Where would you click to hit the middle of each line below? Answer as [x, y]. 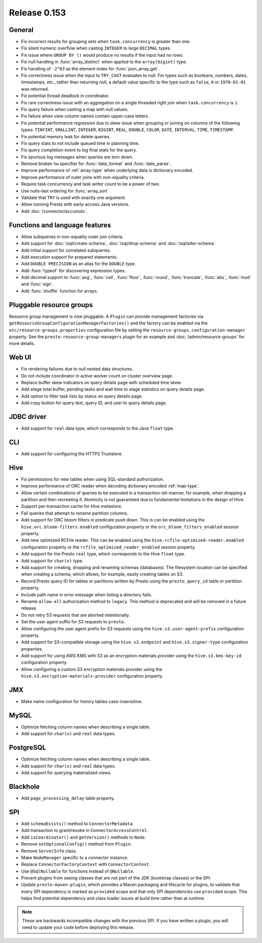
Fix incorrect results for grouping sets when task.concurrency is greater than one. [106, 42]
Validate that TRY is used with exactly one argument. [74, 198]
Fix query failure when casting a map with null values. [75, 109]
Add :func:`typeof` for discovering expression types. [74, 270]
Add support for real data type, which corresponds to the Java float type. [98, 428]
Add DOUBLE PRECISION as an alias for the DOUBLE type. [78, 264]
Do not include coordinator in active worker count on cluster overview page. [97, 375]
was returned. [35, 89]
